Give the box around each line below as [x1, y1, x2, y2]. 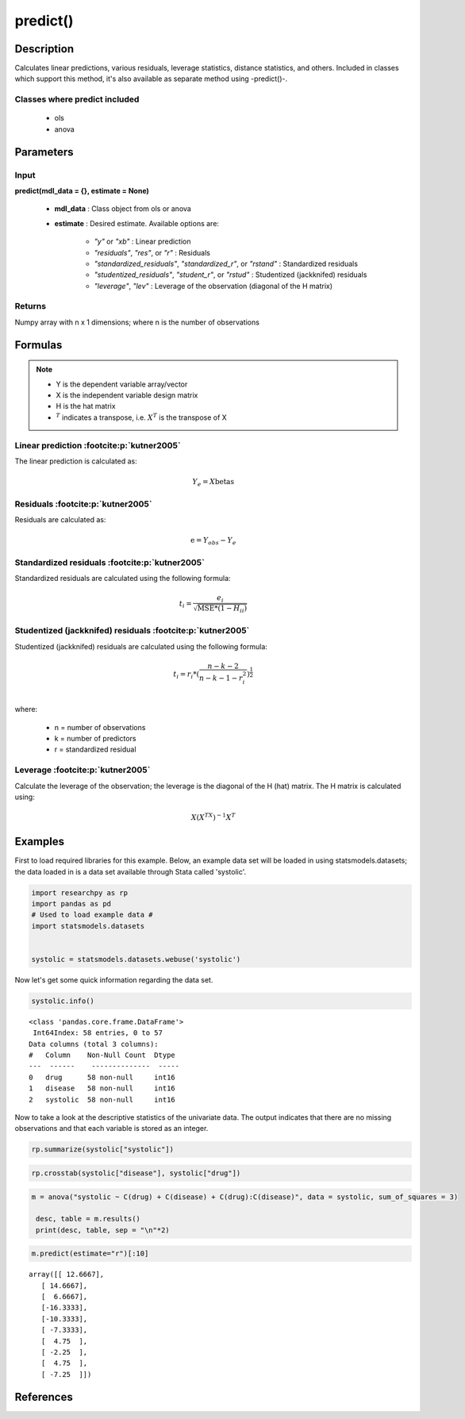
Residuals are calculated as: [14, 515, 106, 525]
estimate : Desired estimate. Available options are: [54, 218, 220, 228]
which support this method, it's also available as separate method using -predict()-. [14, 74, 288, 83]
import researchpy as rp [31, 888, 129, 897]
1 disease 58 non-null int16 [29, 1084, 176, 1093]
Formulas [14, 338, 63, 352]
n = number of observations [54, 722, 146, 732]
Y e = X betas [192, 477, 234, 488]
